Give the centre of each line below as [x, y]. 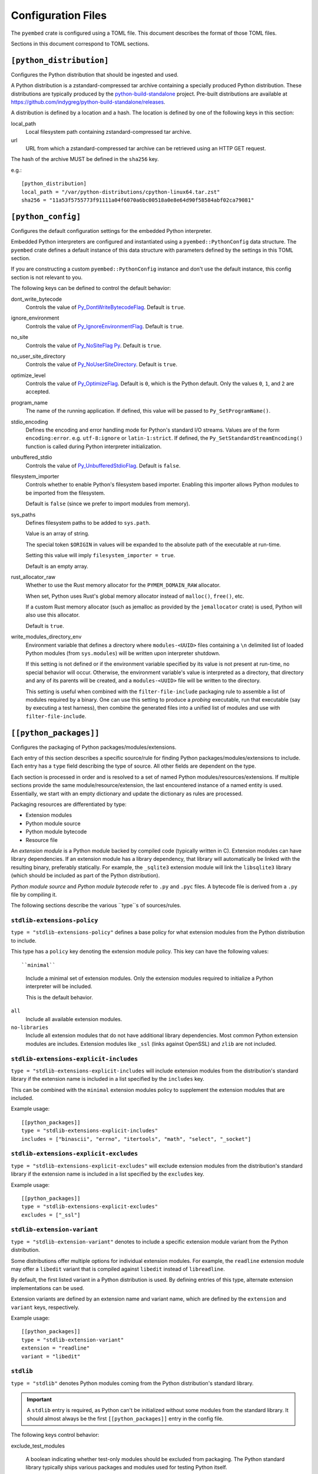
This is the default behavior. [59, 997]
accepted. [38, 391]
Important [39, 1400]
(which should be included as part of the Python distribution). [85, 876]
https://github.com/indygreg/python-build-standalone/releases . [88, 102]
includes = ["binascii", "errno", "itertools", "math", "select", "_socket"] [136, 1139]
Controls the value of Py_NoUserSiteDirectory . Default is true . [102, 364]
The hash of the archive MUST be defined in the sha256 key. [85, 159]
